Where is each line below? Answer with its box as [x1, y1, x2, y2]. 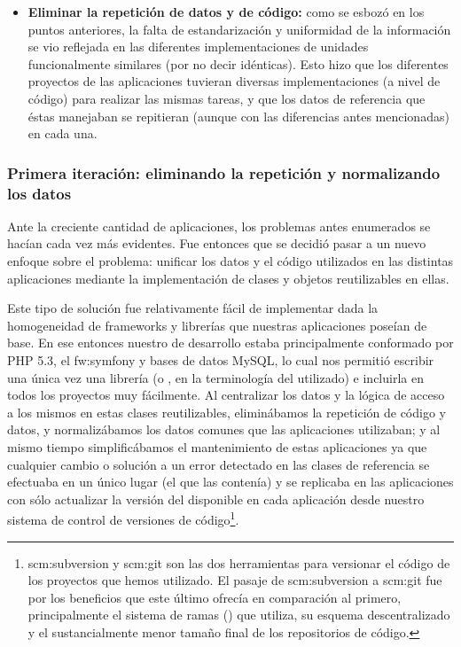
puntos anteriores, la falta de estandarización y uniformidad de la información [27, 19, 451, 38]
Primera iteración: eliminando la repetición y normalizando [7, 161, 441, 183]
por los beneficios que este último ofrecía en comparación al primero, [27, 588, 402, 606]
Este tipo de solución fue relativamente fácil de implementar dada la [7, 299, 379, 317]
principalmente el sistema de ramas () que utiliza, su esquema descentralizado [27, 605, 450, 624]
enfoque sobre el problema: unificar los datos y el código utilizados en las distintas [7, 252, 454, 270]
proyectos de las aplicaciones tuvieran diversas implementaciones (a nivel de [27, 72, 441, 90]
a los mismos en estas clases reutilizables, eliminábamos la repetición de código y [7, 402, 446, 421]
